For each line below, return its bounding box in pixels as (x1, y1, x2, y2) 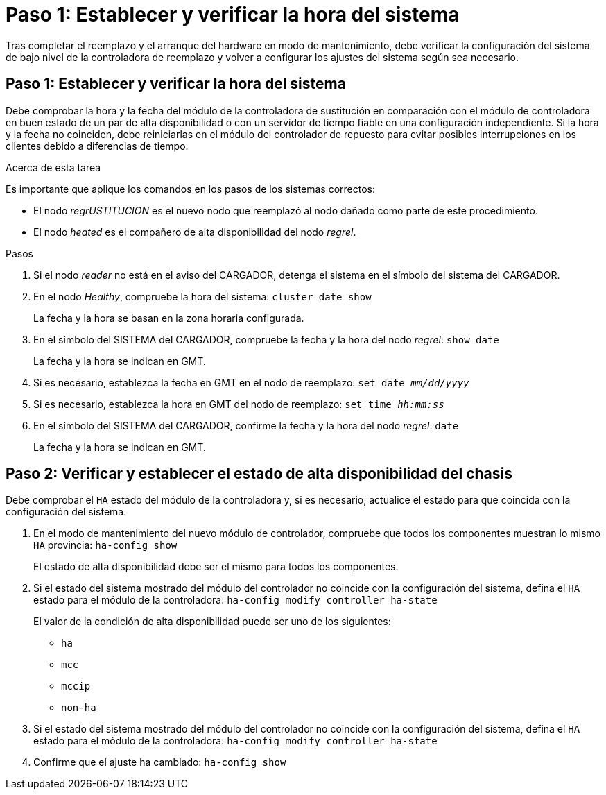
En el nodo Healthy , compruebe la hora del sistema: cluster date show (33, 290, 372, 302)
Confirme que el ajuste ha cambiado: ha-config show (33, 756, 286, 769)
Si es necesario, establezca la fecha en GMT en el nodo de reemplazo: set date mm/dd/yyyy (33, 376, 469, 388)
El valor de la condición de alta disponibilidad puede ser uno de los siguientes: (33, 615, 391, 628)
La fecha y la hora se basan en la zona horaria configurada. (33, 311, 304, 324)
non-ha (61, 702, 96, 714)
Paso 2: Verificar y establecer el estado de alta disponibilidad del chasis (6, 465, 512, 483)
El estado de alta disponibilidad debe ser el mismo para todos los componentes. (33, 561, 399, 573)
